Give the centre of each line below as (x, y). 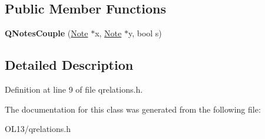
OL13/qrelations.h (38, 129)
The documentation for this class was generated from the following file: (133, 109)
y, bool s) (145, 33)
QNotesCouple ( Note (47, 33)
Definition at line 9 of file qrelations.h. (74, 89)
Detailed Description (69, 65)
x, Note (108, 33)
